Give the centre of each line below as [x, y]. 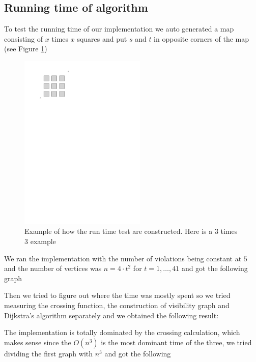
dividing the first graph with [49, 353]
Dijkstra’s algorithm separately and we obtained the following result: [111, 315]
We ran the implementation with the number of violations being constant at [123, 258]
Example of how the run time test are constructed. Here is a [119, 231]
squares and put [102, 38]
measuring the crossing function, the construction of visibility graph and [117, 305]
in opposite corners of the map [202, 38]
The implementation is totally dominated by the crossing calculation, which [122, 332]
